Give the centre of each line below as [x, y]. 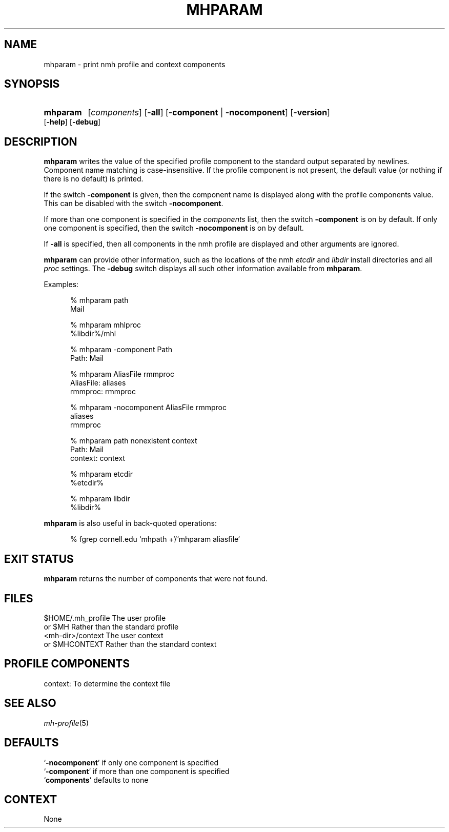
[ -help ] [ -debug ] [72, 122]
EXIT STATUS [39, 559]
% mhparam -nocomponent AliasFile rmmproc [148, 408]
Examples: [61, 285]
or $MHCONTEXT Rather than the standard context [130, 644]
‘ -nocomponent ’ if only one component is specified [131, 762]
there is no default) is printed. [94, 179]
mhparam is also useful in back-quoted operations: [130, 523]
